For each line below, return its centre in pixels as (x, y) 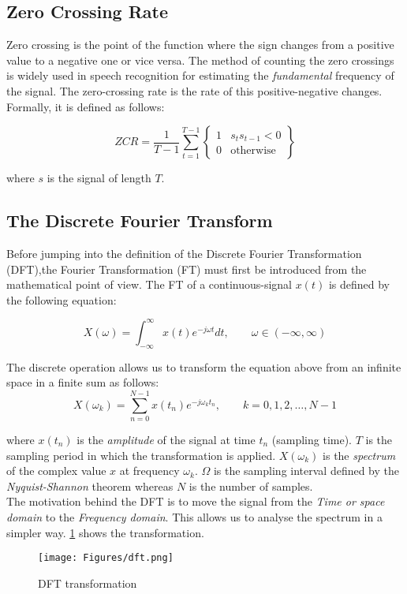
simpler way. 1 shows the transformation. (105, 532)
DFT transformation (88, 583)
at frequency (149, 471)
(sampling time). (312, 439)
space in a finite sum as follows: (83, 382)
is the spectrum (359, 455)
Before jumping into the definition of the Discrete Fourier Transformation (184, 253)
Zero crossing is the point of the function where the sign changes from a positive (200, 45)
